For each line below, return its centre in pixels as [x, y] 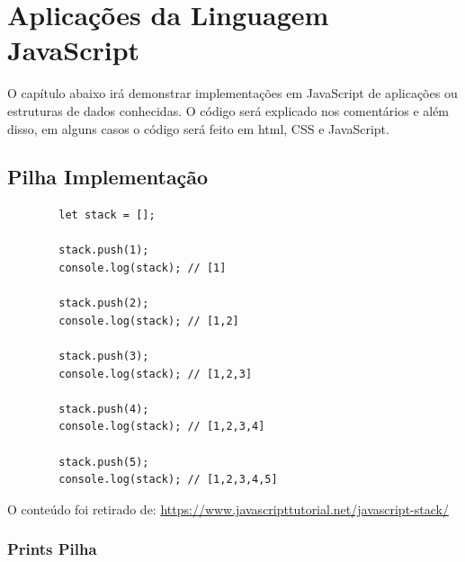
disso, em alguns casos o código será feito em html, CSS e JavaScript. [198, 128]
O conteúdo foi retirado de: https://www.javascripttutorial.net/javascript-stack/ [228, 508]
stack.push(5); [104, 462]
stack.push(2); [104, 303]
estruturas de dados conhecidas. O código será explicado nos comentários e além [228, 110]
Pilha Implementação [108, 177]
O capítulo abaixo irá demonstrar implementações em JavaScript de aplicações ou [232, 93]
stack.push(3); [104, 357]
